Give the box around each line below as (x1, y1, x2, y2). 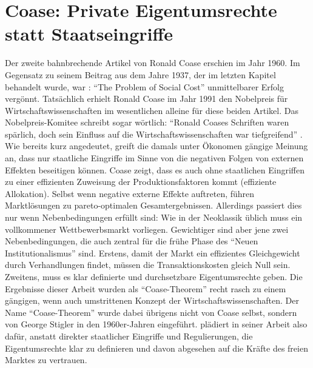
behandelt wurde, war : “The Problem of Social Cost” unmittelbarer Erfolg (5, 80, 284, 93)
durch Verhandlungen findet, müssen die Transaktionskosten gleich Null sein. (5, 258, 291, 271)
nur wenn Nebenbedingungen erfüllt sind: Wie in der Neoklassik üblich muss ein (5, 211, 303, 224)
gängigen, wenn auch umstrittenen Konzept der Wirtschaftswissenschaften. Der (5, 294, 299, 307)
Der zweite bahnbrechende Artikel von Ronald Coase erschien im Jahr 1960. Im (5, 56, 300, 69)
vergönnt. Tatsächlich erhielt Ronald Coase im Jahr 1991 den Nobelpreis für (5, 92, 288, 105)
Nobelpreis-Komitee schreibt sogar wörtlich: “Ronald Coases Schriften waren (5, 116, 289, 129)
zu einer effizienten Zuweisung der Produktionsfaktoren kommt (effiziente (5, 175, 277, 188)
